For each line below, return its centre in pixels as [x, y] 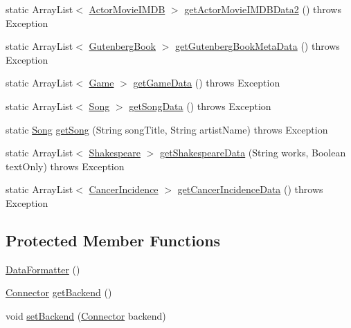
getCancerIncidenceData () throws [250, 189]
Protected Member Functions [113, 240]
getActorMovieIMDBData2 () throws [263, 9]
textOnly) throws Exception [65, 166]
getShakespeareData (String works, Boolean [253, 153]
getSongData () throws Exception [200, 106]
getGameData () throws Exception [207, 83]
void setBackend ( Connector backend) [86, 315]
